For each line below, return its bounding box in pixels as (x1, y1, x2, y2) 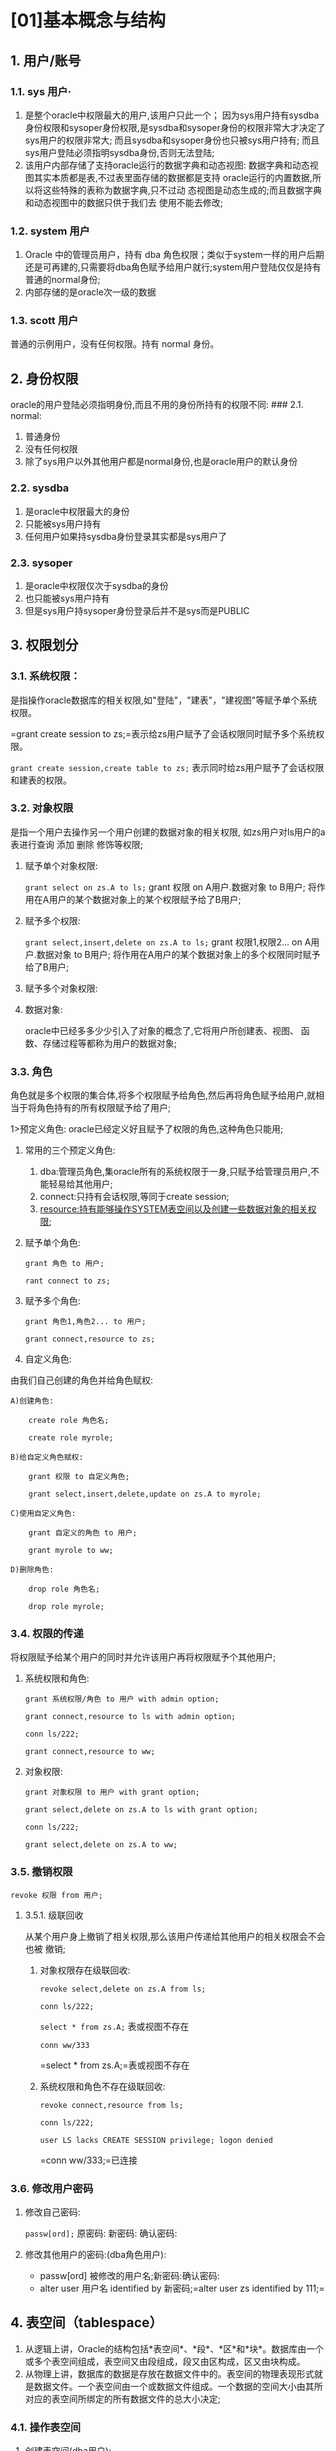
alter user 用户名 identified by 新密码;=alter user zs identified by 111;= (39, 2282, 325, 2295)
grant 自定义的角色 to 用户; (28, 1528, 138, 1538)
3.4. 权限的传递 (10, 1627, 84, 1641)
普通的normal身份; (24, 274, 101, 286)
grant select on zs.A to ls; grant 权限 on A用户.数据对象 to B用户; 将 (24, 881, 317, 893)
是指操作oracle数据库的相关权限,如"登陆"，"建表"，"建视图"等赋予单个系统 (10, 694, 318, 706)
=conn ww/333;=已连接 (39, 2154, 138, 2166)
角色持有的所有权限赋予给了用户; (36, 1102, 172, 1114)
